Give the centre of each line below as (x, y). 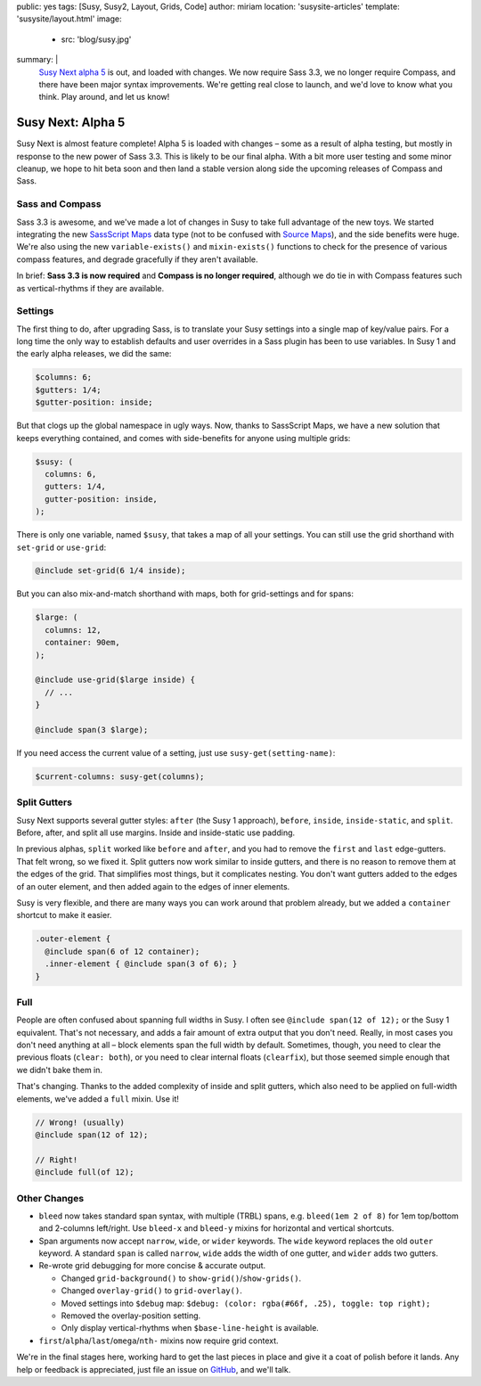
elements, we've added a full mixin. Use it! (98, 1099)
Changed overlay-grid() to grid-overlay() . (151, 1291)
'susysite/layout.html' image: (69, 19)
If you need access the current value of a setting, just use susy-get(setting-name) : (176, 752)
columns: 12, (73, 630)
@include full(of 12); (85, 1173)
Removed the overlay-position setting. (131, 1316)
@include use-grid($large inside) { (115, 680)
